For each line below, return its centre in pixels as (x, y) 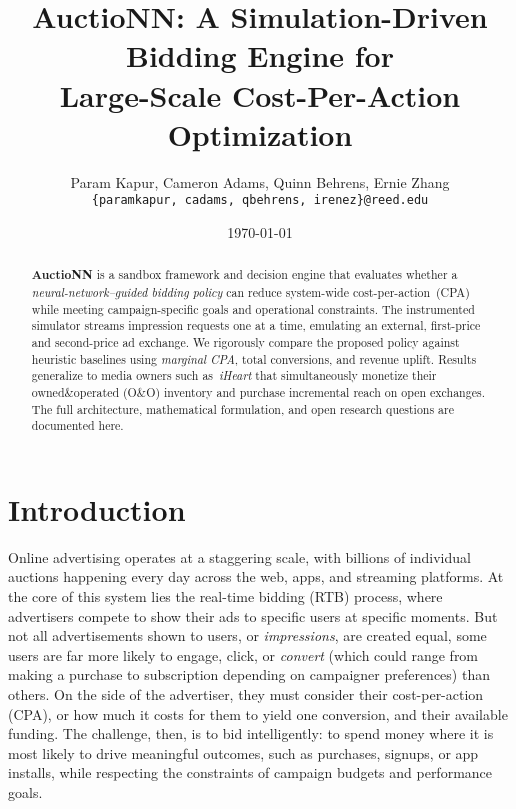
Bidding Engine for (260, 55)
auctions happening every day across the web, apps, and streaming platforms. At (256, 576)
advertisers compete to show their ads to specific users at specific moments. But (253, 615)
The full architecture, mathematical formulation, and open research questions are (242, 408)
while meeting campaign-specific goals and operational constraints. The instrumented (253, 308)
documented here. (77, 425)
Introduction (97, 508)
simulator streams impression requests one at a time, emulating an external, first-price (256, 325)
